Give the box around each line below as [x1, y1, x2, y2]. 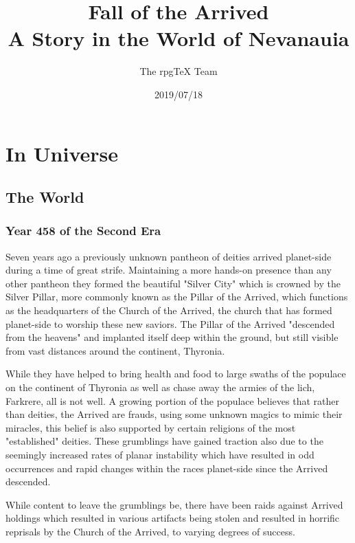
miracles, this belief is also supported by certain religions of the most [5, 420, 296, 434]
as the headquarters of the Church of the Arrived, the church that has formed [5, 303, 332, 318]
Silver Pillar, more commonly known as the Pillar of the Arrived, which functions [5, 289, 348, 304]
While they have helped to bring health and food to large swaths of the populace [5, 366, 346, 381]
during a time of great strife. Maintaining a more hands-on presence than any [5, 263, 332, 277]
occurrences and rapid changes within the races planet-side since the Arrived [5, 461, 328, 475]
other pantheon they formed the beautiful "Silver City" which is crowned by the [5, 276, 341, 290]
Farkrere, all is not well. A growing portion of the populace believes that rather [5, 393, 339, 408]
